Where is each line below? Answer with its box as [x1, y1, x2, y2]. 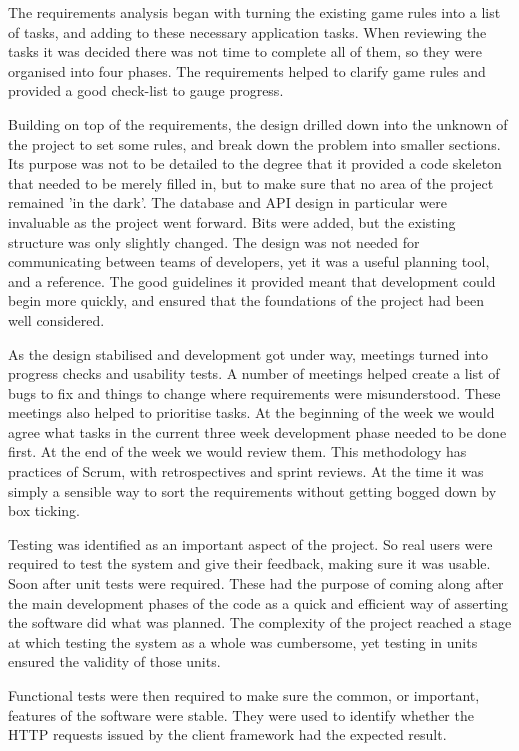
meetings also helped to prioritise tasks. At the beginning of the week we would [8, 402, 495, 423]
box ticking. [8, 500, 80, 521]
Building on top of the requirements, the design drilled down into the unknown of [8, 113, 508, 134]
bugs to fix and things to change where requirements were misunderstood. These [8, 382, 501, 403]
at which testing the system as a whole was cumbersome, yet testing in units [8, 631, 478, 652]
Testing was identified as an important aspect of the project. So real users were [8, 533, 493, 554]
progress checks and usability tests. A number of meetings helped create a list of [8, 363, 500, 384]
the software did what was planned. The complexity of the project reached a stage [8, 612, 512, 633]
